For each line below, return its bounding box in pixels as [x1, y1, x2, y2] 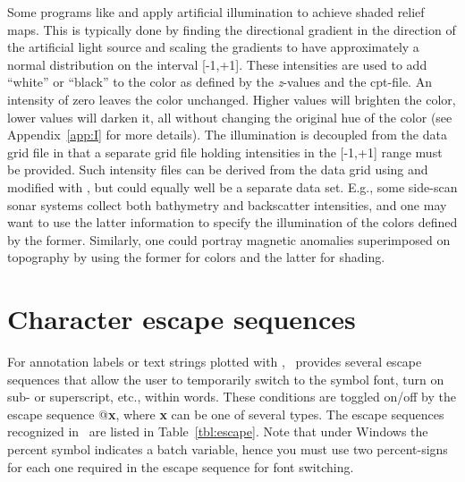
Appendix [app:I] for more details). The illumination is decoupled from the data [7, 125, 447, 144]
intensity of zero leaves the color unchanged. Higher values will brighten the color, [7, 89, 456, 108]
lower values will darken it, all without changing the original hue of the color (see [7, 107, 452, 126]
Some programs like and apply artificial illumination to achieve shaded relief [7, 3, 425, 21]
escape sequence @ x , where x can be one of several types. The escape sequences [7, 404, 444, 423]
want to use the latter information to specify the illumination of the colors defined [7, 213, 458, 232]
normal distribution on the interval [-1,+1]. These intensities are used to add [7, 55, 427, 73]
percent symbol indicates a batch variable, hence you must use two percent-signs [7, 440, 448, 458]
